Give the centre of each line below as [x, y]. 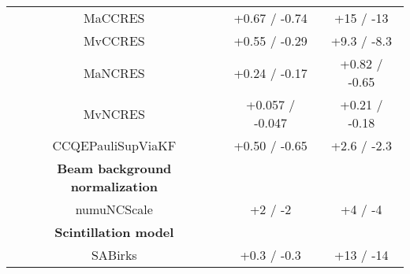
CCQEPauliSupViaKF [114, 145]
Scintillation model [114, 232]
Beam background [114, 168]
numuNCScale [114, 209]
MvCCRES [114, 41]
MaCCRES [114, 18]
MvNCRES [114, 113]
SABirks [114, 255]
